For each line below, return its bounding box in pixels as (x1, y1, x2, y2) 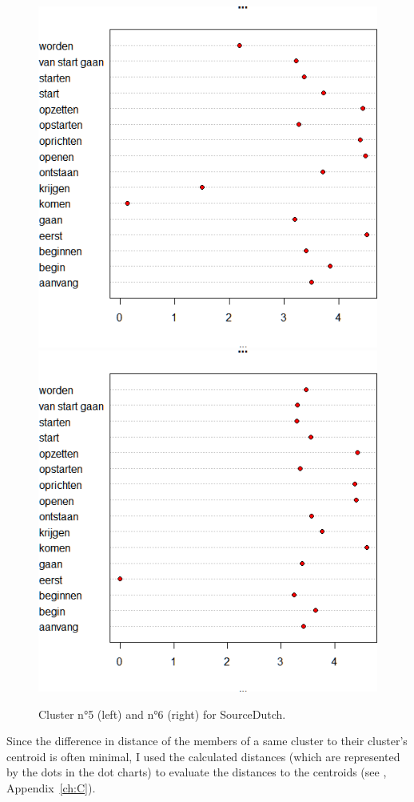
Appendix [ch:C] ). (6, 779, 96, 796)
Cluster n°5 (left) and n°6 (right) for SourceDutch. (38, 705, 286, 722)
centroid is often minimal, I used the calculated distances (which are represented (6, 748, 400, 764)
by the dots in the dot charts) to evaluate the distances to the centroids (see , (6, 764, 387, 780)
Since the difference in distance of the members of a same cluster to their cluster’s (6, 732, 408, 749)
